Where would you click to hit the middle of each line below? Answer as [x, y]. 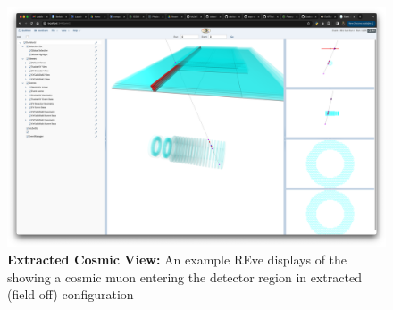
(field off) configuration [71, 294]
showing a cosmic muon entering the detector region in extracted [184, 276]
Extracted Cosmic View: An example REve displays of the [177, 259]
